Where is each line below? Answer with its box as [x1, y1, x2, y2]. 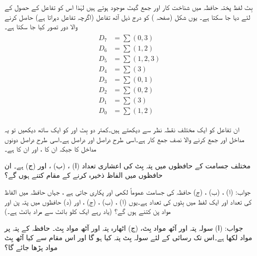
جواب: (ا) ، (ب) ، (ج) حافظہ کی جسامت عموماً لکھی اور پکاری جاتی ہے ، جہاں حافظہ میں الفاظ [4, 187, 251, 197]
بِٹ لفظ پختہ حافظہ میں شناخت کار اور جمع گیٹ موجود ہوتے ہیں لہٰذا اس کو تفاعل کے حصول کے [4, 2, 253, 12]
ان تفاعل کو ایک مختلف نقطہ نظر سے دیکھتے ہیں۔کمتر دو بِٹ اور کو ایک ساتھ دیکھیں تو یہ [4, 124, 240, 135]
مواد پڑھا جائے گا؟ [4, 242, 58, 252]
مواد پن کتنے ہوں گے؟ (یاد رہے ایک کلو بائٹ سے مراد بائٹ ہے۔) [4, 206, 171, 216]
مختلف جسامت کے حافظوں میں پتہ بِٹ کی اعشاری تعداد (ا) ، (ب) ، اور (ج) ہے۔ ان [4, 160, 251, 170]
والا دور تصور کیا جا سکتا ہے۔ [4, 21, 77, 32]
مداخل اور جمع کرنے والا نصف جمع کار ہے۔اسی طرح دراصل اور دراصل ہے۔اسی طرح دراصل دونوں [4, 134, 245, 144]
